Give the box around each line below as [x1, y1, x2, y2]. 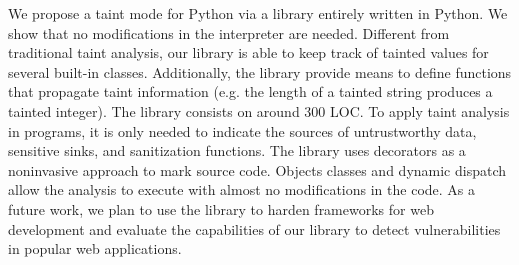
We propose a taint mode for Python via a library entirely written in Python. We [8, 3, 508, 23]
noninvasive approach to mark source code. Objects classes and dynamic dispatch [8, 159, 507, 180]
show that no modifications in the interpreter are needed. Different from [8, 22, 450, 43]
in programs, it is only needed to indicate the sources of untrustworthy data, [8, 120, 477, 141]
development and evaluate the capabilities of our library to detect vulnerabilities [8, 218, 501, 239]
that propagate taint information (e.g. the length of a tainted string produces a [8, 81, 493, 102]
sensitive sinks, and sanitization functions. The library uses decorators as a [8, 140, 466, 161]
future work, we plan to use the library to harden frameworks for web [8, 198, 434, 219]
